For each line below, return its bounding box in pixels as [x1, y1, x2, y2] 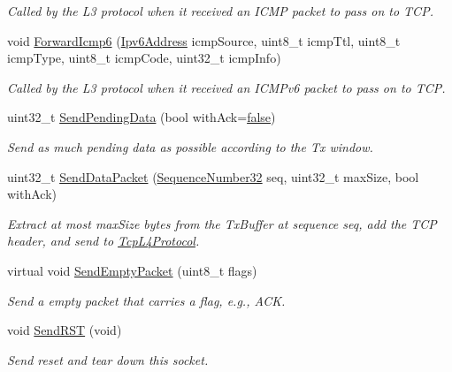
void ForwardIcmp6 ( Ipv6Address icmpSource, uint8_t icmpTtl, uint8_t [7, 31, 401, 49]
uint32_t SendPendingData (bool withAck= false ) [7, 108, 276, 126]
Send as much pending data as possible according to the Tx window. [7, 137, 373, 156]
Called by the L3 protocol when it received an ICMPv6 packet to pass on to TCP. [7, 78, 446, 96]
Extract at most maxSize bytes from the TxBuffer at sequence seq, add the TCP [7, 214, 437, 232]
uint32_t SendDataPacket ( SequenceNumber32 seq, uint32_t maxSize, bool [7, 167, 419, 186]
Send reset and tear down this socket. [7, 350, 209, 368]
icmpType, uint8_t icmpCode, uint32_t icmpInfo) [7, 49, 281, 67]
